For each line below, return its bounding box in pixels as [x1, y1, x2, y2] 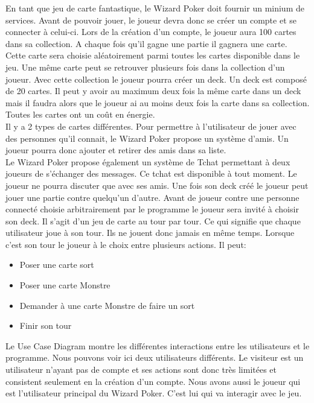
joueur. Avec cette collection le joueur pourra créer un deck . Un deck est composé [5, 72, 307, 85]
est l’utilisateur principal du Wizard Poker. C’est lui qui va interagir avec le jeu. [5, 387, 302, 399]
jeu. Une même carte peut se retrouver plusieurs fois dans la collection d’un [5, 60, 285, 73]
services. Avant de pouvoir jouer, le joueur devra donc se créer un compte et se [5, 13, 296, 26]
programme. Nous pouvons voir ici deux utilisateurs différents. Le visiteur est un [5, 351, 304, 364]
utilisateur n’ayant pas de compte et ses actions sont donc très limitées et [5, 363, 277, 376]
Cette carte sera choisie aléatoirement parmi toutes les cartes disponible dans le [5, 49, 300, 62]
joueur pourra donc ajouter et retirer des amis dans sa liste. [5, 144, 226, 156]
